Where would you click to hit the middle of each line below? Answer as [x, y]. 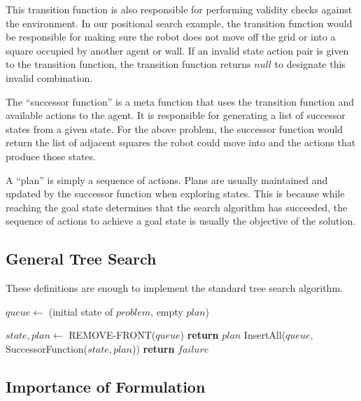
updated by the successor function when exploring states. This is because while [175, 194]
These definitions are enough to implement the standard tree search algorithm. [174, 288]
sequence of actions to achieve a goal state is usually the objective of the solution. [181, 221]
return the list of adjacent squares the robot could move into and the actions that [181, 142]
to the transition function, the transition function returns [128, 64]
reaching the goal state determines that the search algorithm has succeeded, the [177, 207]
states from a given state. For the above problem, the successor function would [174, 128]
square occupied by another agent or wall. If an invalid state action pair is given [177, 50]
